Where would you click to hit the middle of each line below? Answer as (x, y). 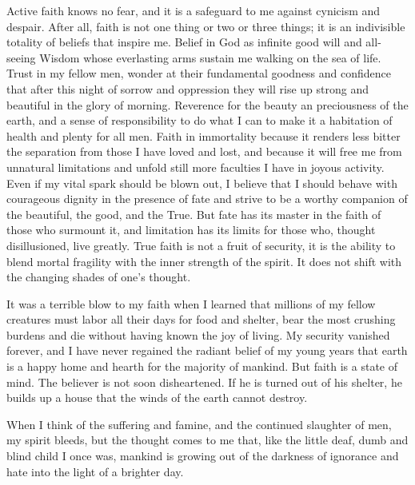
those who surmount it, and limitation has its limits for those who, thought (191, 230)
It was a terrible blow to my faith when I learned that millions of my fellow (191, 303)
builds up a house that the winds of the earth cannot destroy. (157, 398)
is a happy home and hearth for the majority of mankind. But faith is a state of (202, 366)
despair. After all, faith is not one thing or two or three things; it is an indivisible (206, 26)
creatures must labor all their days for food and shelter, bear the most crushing (201, 319)
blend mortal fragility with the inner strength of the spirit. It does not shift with (204, 261)
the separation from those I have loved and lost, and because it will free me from (204, 151)
